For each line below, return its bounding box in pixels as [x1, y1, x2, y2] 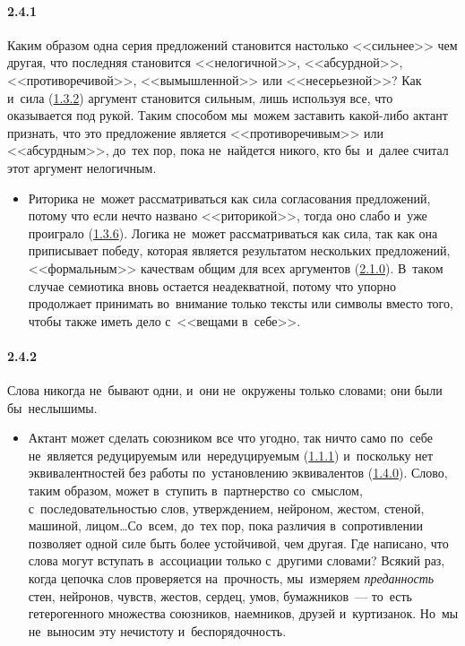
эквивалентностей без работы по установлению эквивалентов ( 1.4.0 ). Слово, [28, 463, 448, 482]
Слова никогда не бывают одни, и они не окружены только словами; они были [7, 381, 443, 400]
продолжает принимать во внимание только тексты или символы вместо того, [28, 294, 453, 313]
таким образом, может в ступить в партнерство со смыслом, [28, 481, 363, 500]
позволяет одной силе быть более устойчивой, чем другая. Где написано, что [28, 533, 449, 552]
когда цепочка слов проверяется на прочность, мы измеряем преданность [28, 569, 435, 588]
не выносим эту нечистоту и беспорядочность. [28, 621, 287, 640]
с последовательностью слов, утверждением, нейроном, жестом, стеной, [28, 498, 425, 517]
